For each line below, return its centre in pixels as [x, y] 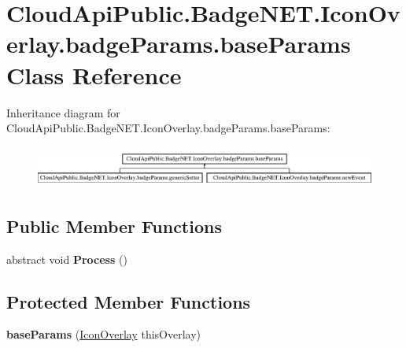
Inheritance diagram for [63, 112]
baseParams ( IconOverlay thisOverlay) [104, 334]
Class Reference [94, 74]
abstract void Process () [67, 259]
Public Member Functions [114, 226]
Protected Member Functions [129, 301]
